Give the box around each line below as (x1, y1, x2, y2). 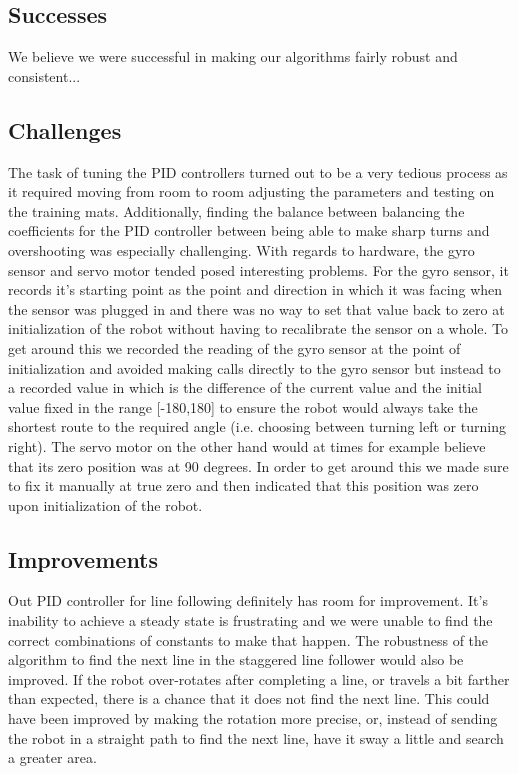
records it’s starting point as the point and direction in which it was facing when (8, 279, 503, 300)
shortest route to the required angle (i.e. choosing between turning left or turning (8, 416, 506, 437)
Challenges (8, 114, 122, 145)
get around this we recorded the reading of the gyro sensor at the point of (8, 337, 461, 358)
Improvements (8, 543, 159, 574)
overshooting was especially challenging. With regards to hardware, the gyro (8, 239, 475, 260)
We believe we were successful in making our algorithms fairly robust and (8, 46, 458, 67)
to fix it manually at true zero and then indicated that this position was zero (8, 475, 479, 496)
